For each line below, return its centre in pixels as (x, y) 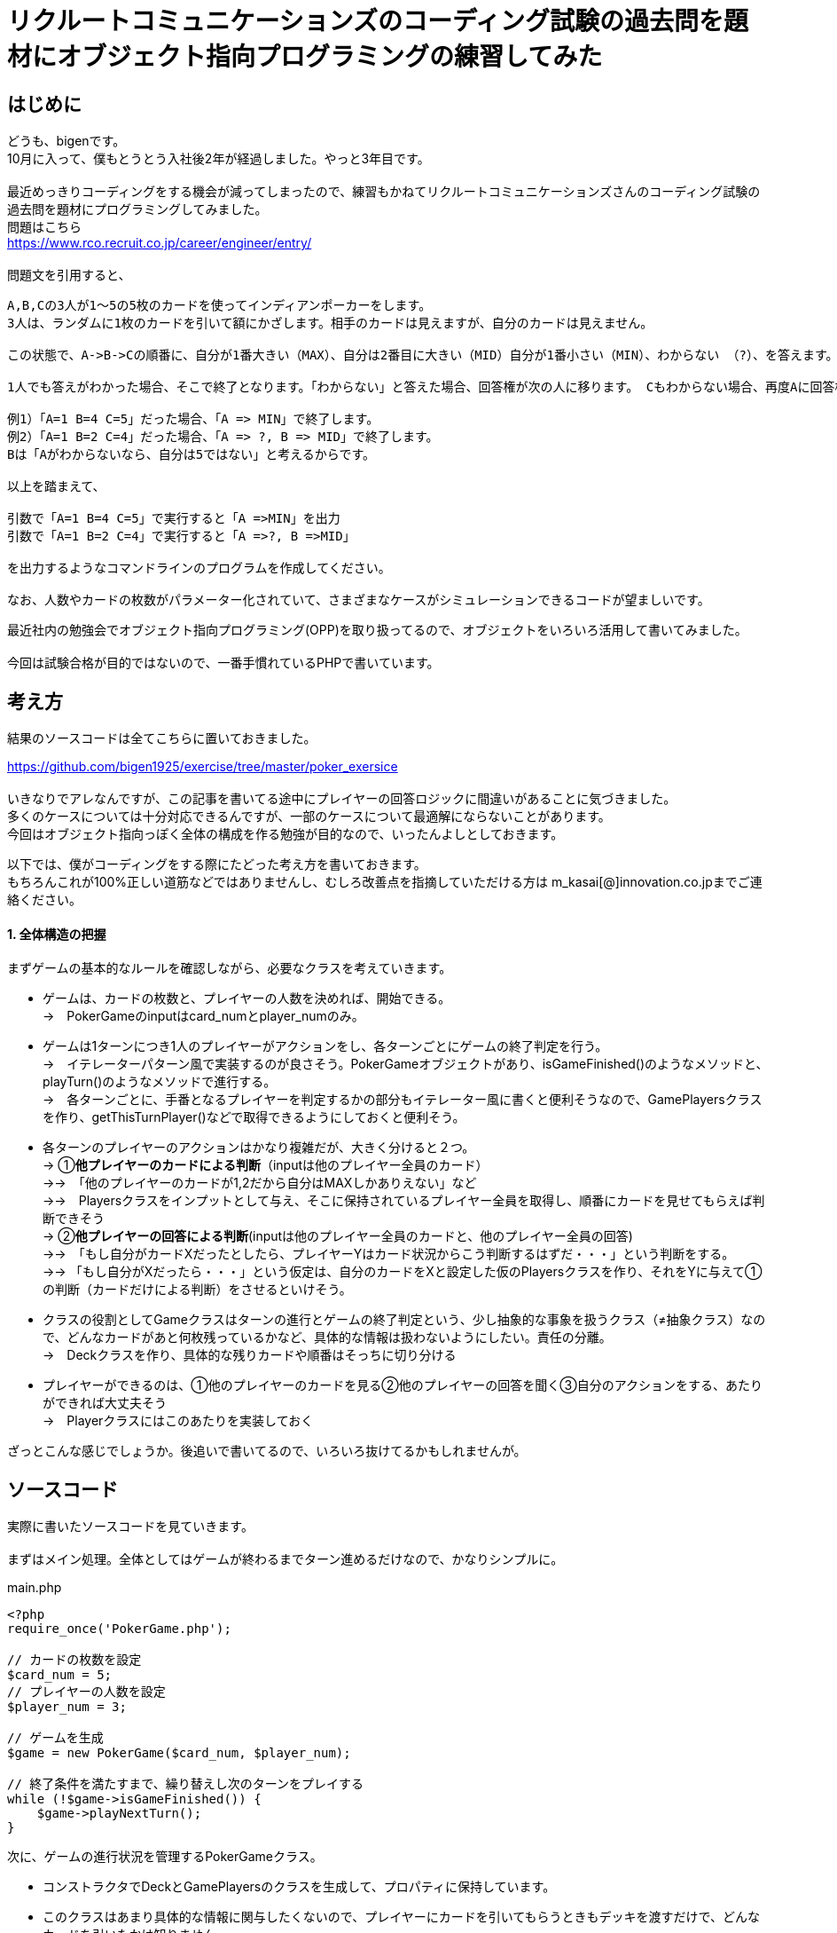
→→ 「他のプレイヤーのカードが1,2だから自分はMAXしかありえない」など (260, 1183)
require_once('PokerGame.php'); (119, 1629)
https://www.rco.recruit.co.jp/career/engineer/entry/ (160, 243)
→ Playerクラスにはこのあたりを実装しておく (178, 1421)
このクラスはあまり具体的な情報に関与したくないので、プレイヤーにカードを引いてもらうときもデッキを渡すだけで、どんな (402, 1917)
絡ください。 (44, 900)
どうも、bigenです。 (66, 141)
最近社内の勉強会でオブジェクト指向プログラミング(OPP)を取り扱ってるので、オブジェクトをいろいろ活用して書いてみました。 (377, 630)
